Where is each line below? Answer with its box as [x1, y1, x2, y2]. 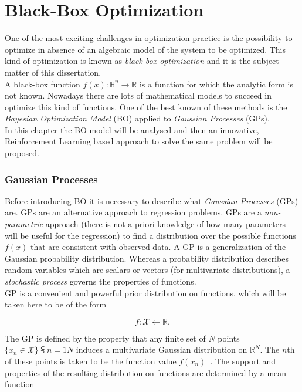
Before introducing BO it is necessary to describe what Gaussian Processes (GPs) [5, 194, 298, 207]
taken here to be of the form [5, 298, 107, 310]
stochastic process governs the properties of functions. [5, 275, 196, 288]
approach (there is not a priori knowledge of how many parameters [45, 218, 286, 230]
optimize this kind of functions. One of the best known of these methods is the [5, 100, 287, 113]
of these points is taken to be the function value [5, 355, 177, 367]
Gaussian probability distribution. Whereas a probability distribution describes [5, 252, 289, 264]
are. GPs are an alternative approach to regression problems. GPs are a [5, 206, 262, 218]
